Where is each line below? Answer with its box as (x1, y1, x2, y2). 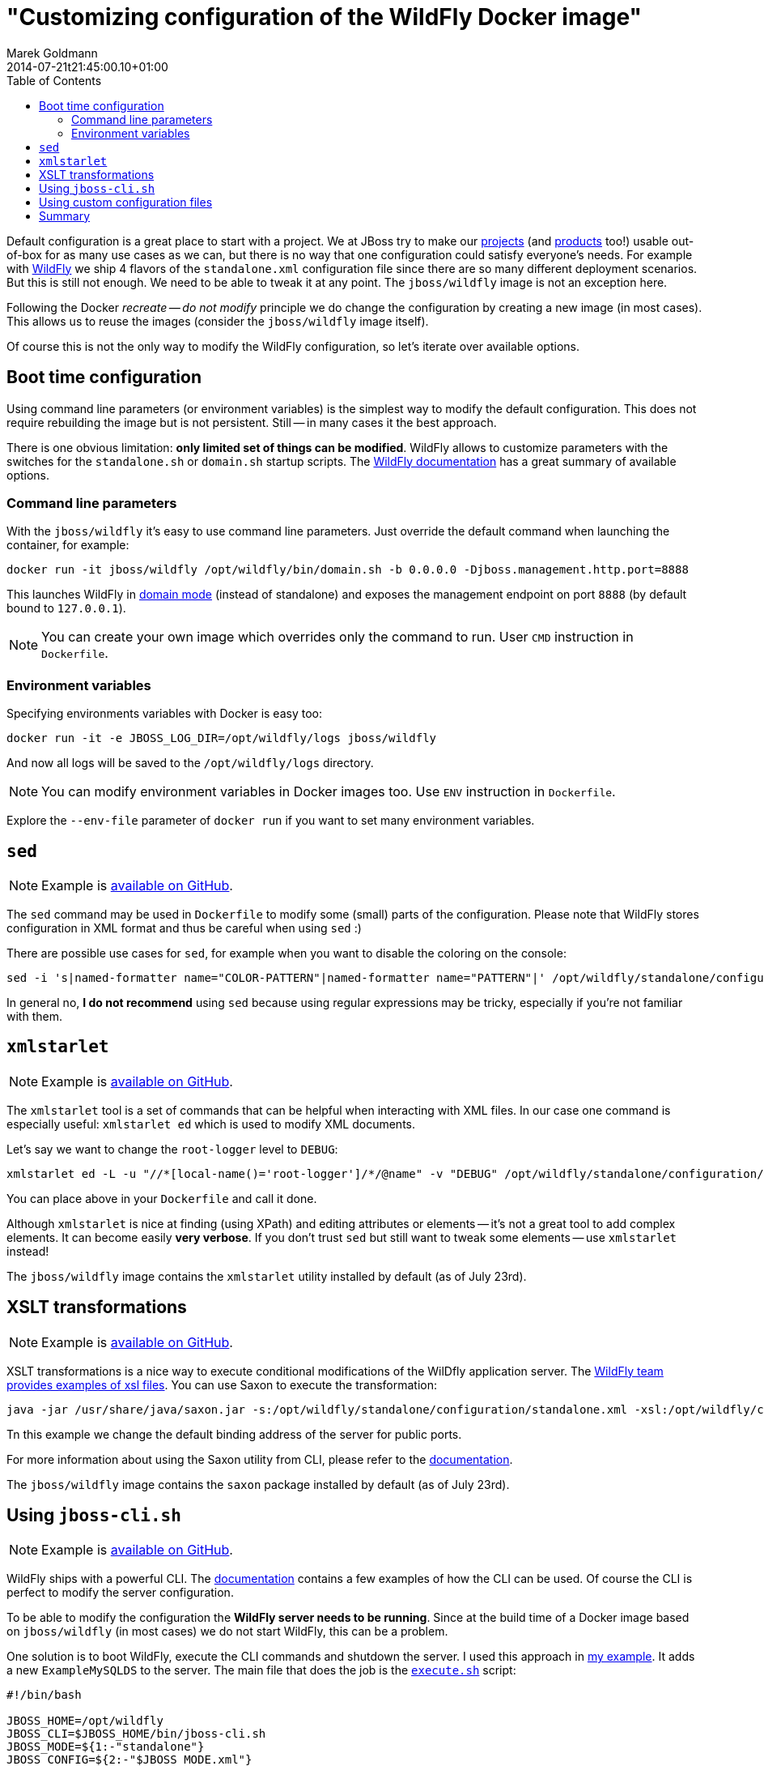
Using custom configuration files (39, 194, 213, 209)
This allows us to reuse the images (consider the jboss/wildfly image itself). (6, 314, 429, 328)
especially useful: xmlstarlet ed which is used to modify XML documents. (6, 1116, 415, 1131)
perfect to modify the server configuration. (6, 1585, 234, 1600)
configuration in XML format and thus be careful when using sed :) (6, 920, 362, 935)
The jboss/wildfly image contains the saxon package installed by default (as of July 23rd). (6, 1477, 510, 1491)
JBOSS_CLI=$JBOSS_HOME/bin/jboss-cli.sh (6, 1727, 266, 1741)
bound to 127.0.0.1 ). (6, 601, 126, 616)
